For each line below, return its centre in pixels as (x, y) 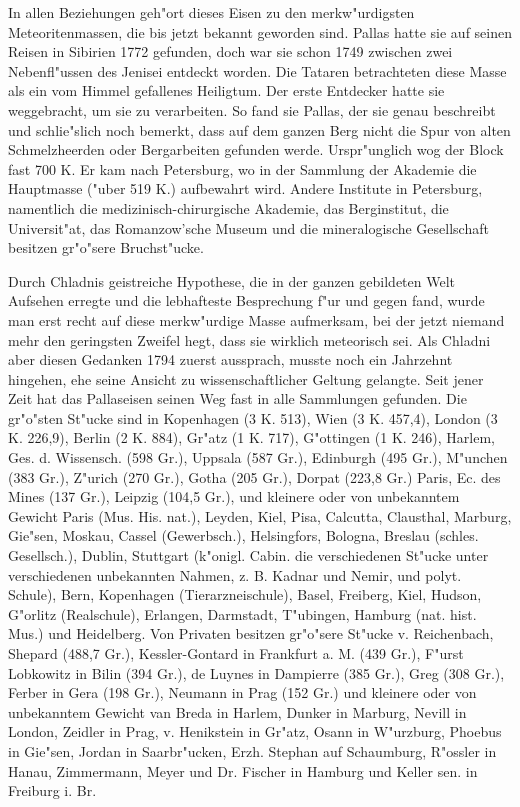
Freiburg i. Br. (52, 790)
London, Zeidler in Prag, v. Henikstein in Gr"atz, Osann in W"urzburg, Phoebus (255, 731)
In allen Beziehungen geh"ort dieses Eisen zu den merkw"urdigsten (211, 12)
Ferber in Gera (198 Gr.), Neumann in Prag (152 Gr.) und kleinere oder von (242, 692)
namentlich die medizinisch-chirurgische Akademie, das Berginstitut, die (228, 207)
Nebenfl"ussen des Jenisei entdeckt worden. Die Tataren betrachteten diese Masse (257, 70)
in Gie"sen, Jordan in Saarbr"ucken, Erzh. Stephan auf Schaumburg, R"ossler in (252, 750)
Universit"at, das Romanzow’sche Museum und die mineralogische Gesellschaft (248, 227)
